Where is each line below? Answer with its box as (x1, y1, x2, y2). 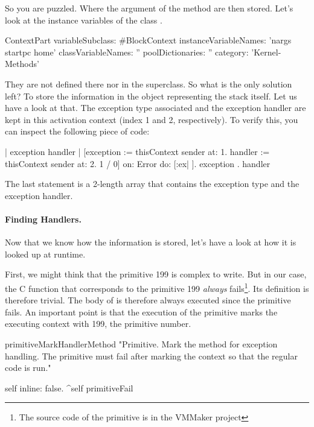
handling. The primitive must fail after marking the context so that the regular (5, 349, 298, 362)
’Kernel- (251, 45, 281, 58)
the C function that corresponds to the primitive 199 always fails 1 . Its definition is (5, 280, 309, 294)
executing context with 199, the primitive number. (5, 317, 191, 330)
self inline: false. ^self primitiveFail (5, 381, 133, 394)
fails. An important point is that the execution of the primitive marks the (5, 305, 278, 318)
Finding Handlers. (5, 212, 82, 225)
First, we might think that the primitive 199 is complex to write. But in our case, (5, 268, 307, 280)
